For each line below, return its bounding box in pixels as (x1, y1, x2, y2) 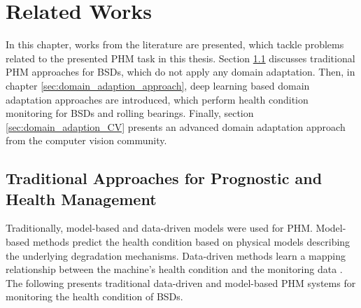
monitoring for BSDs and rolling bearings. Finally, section (6, 106, 254, 120)
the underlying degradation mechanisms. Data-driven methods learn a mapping (6, 248, 346, 262)
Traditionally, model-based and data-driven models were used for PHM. (6, 220, 313, 235)
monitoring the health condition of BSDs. (6, 289, 183, 304)
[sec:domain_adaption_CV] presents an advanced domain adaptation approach (6, 119, 346, 134)
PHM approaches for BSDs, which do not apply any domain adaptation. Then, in (6, 64, 355, 79)
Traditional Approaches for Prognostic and (6, 167, 323, 189)
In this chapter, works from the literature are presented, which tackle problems (6, 37, 344, 52)
